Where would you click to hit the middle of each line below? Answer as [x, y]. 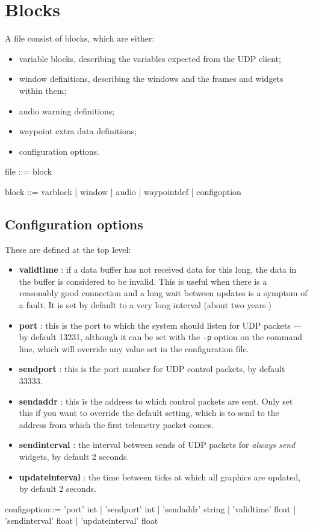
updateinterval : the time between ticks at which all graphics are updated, [160, 477]
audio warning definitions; [67, 110]
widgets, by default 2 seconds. [74, 457]
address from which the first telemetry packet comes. [116, 424]
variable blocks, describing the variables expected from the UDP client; [150, 58]
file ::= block [29, 171]
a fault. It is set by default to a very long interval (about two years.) [145, 305]
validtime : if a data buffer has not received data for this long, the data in [158, 269]
